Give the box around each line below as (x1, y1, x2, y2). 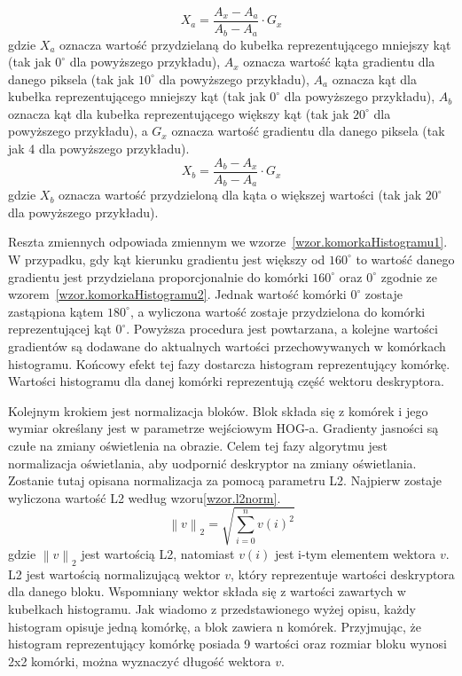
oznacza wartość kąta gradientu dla (243, 52, 435, 71)
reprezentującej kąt (8, 319, 112, 338)
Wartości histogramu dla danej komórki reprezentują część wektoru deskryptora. (8, 372, 444, 390)
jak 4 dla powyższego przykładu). (8, 139, 190, 158)
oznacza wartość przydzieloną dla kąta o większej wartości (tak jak (59, 185, 422, 204)
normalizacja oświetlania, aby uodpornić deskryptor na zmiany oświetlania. (8, 453, 417, 472)
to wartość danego (356, 249, 455, 268)
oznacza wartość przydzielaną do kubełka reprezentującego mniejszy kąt (59, 35, 451, 53)
